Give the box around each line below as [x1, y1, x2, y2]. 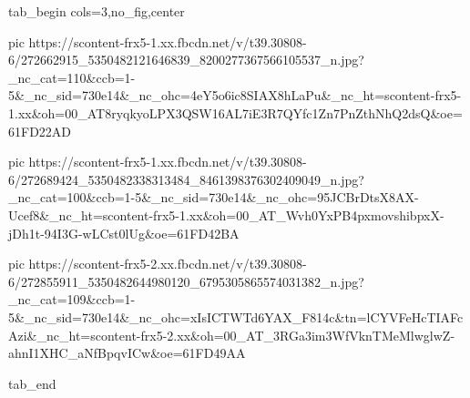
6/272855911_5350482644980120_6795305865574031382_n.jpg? [8, 271, 364, 291]
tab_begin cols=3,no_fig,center [8, 2, 185, 20]
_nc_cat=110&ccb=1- [8, 67, 136, 87]
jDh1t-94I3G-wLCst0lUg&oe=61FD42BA [8, 223, 240, 242]
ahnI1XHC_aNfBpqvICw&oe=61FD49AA [8, 343, 246, 362]
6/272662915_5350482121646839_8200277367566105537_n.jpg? [8, 50, 364, 69]
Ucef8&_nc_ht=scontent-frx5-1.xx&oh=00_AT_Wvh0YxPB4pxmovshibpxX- [8, 205, 444, 224]
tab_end [8, 373, 56, 393]
